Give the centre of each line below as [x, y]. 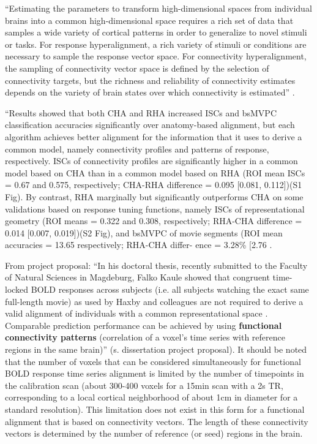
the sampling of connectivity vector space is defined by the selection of [137, 68]
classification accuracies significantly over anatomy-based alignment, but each [150, 125]
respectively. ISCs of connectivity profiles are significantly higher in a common [151, 161]
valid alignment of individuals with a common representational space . [136, 313]
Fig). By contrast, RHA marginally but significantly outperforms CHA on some [154, 196]
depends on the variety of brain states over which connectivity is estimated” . [150, 92]
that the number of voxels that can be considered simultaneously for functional [153, 361]
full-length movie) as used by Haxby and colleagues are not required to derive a [154, 301]
